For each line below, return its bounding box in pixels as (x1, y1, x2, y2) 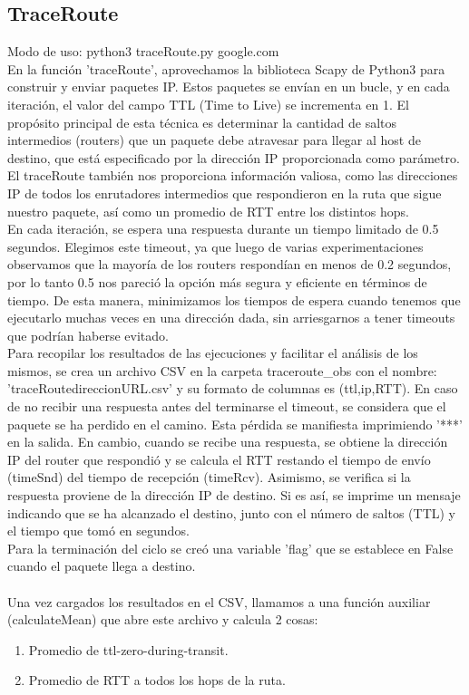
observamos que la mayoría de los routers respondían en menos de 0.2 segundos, (7, 255, 452, 274)
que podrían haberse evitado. (7, 325, 169, 344)
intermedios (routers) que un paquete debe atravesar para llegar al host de (7, 130, 421, 150)
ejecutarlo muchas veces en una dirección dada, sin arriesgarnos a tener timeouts (7, 308, 455, 327)
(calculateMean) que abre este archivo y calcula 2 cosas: (7, 610, 318, 629)
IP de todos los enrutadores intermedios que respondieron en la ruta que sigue (7, 183, 442, 202)
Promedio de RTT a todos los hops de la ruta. (28, 671, 286, 690)
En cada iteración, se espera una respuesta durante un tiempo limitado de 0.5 (7, 219, 439, 238)
